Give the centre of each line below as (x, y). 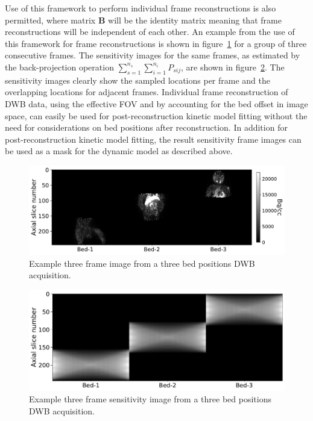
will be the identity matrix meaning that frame (195, 20)
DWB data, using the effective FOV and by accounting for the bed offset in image (156, 103)
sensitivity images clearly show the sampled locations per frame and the (138, 80)
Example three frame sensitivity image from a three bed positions (150, 399)
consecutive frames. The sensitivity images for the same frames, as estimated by (153, 55)
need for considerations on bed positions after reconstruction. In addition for (146, 127)
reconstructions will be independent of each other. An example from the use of (150, 32)
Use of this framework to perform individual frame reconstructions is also (141, 8)
